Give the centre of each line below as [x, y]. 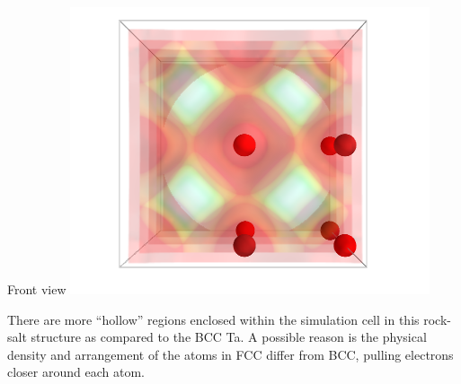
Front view [37, 289]
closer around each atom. [76, 372]
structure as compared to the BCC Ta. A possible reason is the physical [229, 337]
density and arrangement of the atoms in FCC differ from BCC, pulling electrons [230, 354]
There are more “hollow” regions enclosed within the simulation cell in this [213, 319]
